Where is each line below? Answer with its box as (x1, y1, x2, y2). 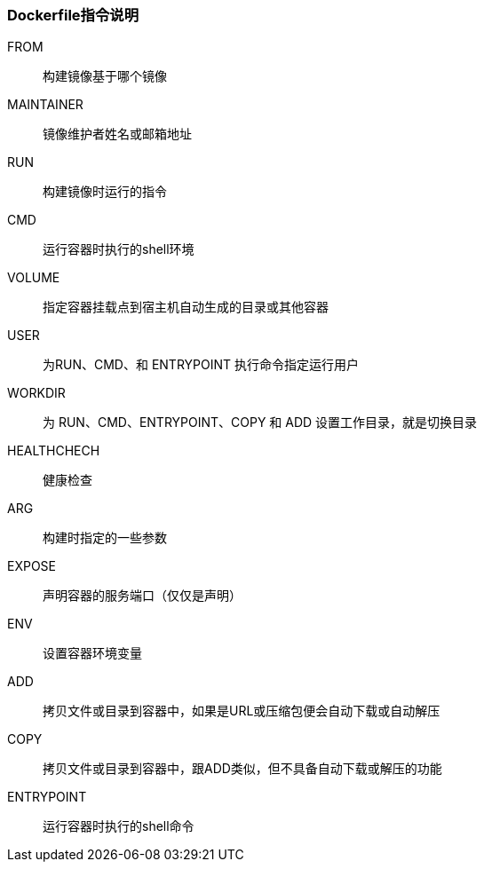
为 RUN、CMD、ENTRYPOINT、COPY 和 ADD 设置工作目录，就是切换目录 (43, 415, 478, 431)
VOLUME (7, 270, 60, 286)
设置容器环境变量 (43, 645, 142, 661)
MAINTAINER (7, 97, 83, 113)
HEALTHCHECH (7, 443, 100, 459)
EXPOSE (7, 558, 57, 574)
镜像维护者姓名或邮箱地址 (43, 126, 192, 142)
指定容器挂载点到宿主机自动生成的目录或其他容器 (43, 299, 329, 315)
